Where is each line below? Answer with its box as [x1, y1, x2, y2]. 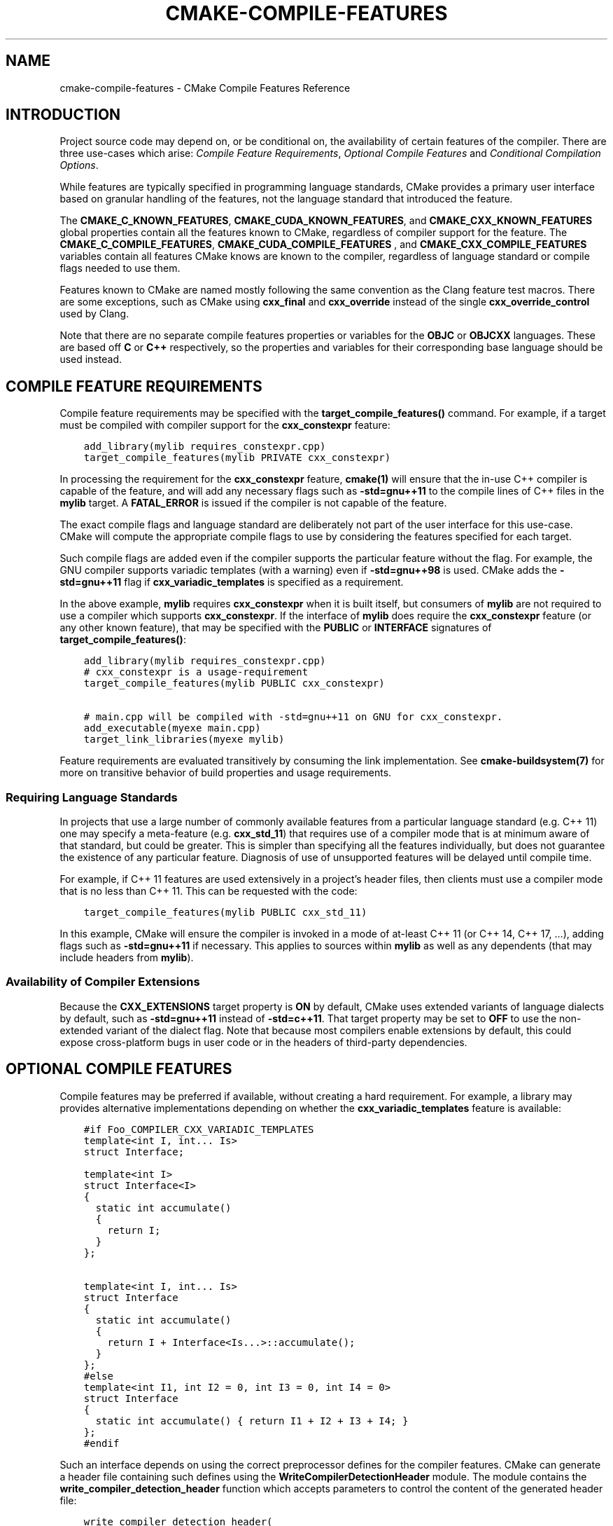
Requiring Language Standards [6, 790, 178, 804]
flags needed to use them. [59, 262, 181, 275]
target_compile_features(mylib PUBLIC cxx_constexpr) [83, 678, 385, 689]
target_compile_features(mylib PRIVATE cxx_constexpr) [83, 452, 391, 464]
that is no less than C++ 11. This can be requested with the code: [59, 885, 358, 898]
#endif [83, 1437, 120, 1449]
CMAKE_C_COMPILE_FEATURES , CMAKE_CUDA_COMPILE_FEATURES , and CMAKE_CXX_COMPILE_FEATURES [59, 238, 587, 251]
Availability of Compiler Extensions [6, 975, 200, 989]
